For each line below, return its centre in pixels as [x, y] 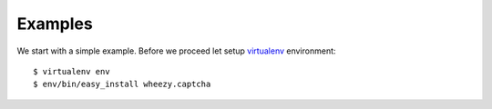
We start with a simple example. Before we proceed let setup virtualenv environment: [176, 51]
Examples [55, 24]
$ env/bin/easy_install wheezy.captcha [122, 84]
